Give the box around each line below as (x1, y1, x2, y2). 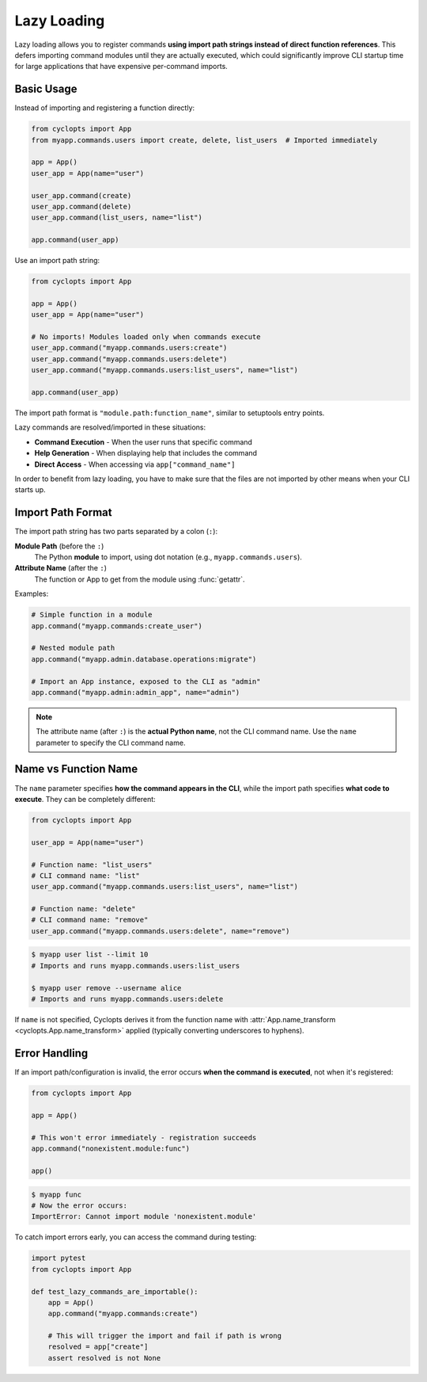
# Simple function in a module (31, 610, 153, 620)
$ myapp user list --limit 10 (31, 950, 149, 959)
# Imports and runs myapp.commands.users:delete (31, 995, 224, 1003)
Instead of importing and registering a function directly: (14, 103, 195, 113)
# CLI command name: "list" (31, 871, 140, 880)
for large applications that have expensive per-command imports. (14, 62, 229, 71)
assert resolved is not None (47, 1353, 161, 1362)
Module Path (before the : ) (14, 541, 104, 551)
